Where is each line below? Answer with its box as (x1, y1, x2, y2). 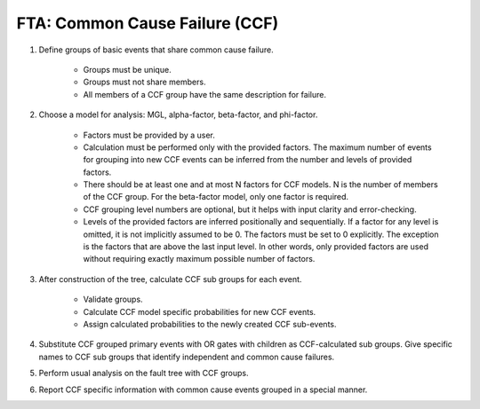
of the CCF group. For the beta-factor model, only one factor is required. (83, 192, 349, 202)
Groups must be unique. (83, 64, 172, 75)
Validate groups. (83, 294, 143, 305)
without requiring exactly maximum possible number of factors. (83, 254, 316, 264)
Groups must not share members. (83, 76, 206, 88)
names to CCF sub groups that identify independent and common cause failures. (38, 351, 335, 362)
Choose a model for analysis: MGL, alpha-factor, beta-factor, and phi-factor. (38, 109, 318, 120)
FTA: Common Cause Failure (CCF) (16, 13, 279, 33)
